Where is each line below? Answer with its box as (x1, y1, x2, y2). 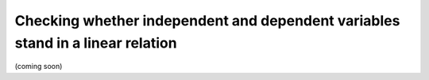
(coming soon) (14, 62, 63, 71)
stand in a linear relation (14, 34, 178, 51)
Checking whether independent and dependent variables (14, 12, 400, 29)
